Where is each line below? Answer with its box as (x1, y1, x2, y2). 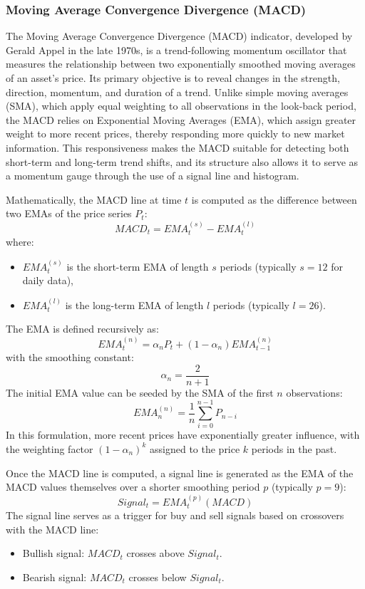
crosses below (128, 569, 187, 584)
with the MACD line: (6, 521, 99, 536)
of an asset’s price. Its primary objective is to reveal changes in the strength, (6, 71, 340, 85)
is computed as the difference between (191, 192, 357, 207)
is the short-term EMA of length (66, 259, 209, 273)
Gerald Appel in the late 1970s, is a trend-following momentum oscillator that (6, 42, 347, 57)
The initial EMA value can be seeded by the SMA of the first (6, 385, 274, 400)
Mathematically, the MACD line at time (6, 192, 182, 207)
